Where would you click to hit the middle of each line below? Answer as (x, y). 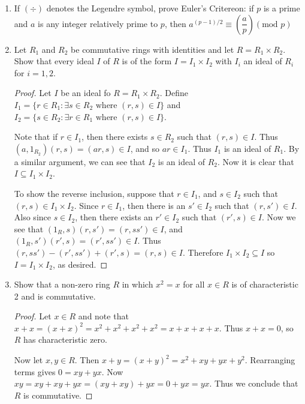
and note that (103, 316)
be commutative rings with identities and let (152, 49)
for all (194, 284)
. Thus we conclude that (254, 383)
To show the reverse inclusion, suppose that (94, 193)
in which (138, 284)
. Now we (279, 217)
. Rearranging (270, 360)
